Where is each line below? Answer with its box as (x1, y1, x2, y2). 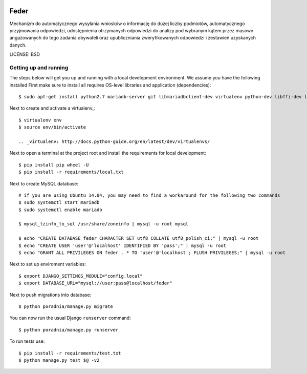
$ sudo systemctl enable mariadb (18, 206, 102, 213)
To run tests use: (9, 338, 45, 344)
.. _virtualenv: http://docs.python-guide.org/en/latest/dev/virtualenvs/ (18, 138, 210, 144)
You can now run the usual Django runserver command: (9, 315, 131, 321)
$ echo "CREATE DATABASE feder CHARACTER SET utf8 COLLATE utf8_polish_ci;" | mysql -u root (18, 236, 259, 241)
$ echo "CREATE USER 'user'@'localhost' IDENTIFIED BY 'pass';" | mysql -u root (18, 242, 227, 248)
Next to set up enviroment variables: (9, 261, 86, 267)
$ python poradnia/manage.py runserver (18, 327, 119, 333)
